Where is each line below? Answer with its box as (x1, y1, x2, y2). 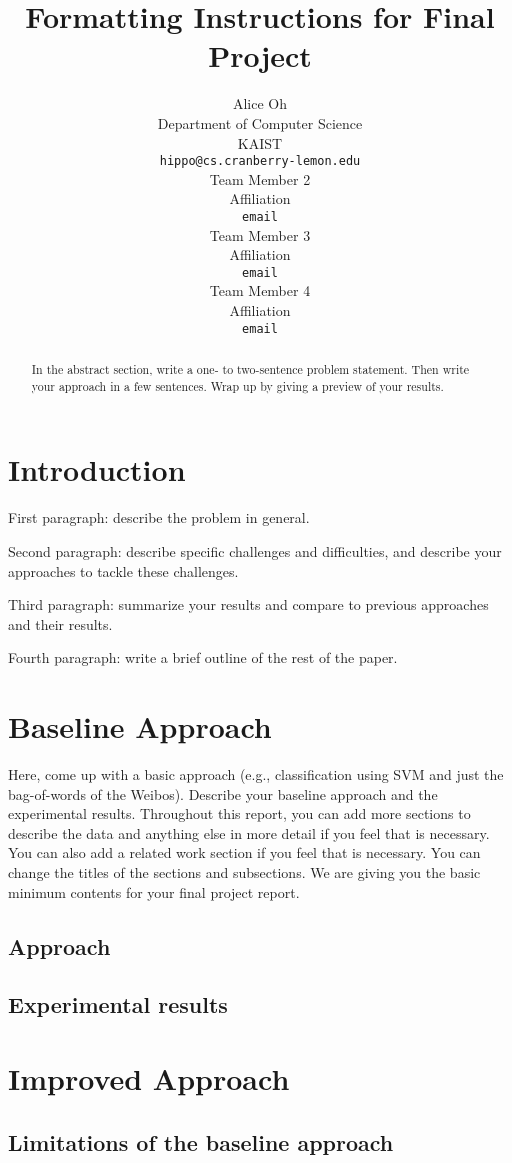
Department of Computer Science (157, 112, 363, 133)
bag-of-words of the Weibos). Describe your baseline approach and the (8, 783, 438, 804)
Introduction (8, 449, 186, 490)
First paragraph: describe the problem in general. (8, 507, 310, 528)
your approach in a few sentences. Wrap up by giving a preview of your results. (31, 377, 444, 394)
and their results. (8, 613, 113, 634)
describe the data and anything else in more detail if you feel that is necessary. (8, 822, 490, 843)
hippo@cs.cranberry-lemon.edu (159, 154, 361, 169)
